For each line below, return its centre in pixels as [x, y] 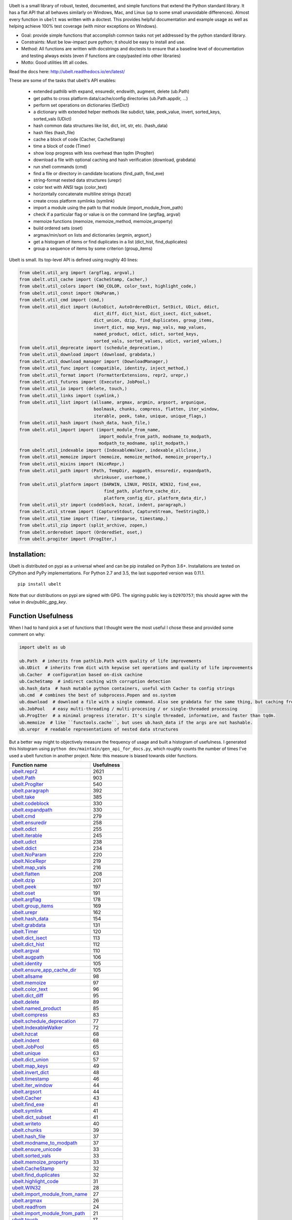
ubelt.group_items [33, 906]
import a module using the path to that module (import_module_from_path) [108, 207]
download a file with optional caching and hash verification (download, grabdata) [115, 160]
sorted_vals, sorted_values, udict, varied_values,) [158, 341]
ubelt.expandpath [32, 810]
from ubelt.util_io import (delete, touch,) [73, 389]
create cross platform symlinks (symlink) [74, 201]
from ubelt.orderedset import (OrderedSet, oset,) [81, 532]
